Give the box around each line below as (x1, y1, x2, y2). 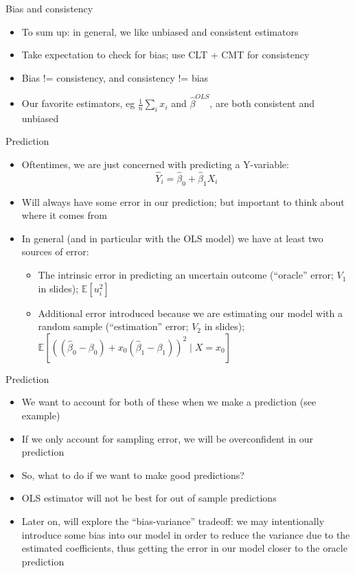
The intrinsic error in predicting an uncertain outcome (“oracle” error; (38, 268, 334, 282)
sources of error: (21, 244, 89, 259)
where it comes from (21, 208, 107, 222)
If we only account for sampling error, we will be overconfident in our (21, 431, 313, 445)
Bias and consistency (5, 1, 93, 15)
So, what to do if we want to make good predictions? (21, 467, 244, 482)
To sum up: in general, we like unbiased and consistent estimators (21, 24, 299, 38)
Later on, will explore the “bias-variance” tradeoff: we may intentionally (21, 514, 325, 528)
